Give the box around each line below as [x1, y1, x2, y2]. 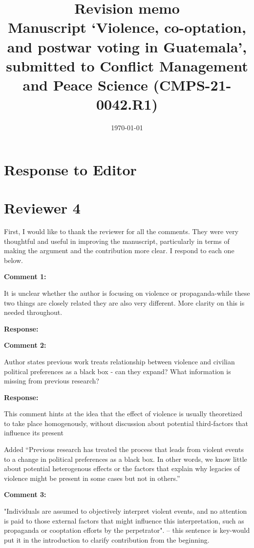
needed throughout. [4, 307, 63, 317]
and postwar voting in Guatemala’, [7, 36, 247, 56]
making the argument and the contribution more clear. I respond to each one [4, 245, 234, 256]
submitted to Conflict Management [6, 55, 248, 75]
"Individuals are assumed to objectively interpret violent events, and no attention [4, 506, 247, 516]
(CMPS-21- [153, 74, 232, 95]
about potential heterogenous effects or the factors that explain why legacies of [4, 463, 240, 474]
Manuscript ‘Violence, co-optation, [8, 17, 246, 37]
